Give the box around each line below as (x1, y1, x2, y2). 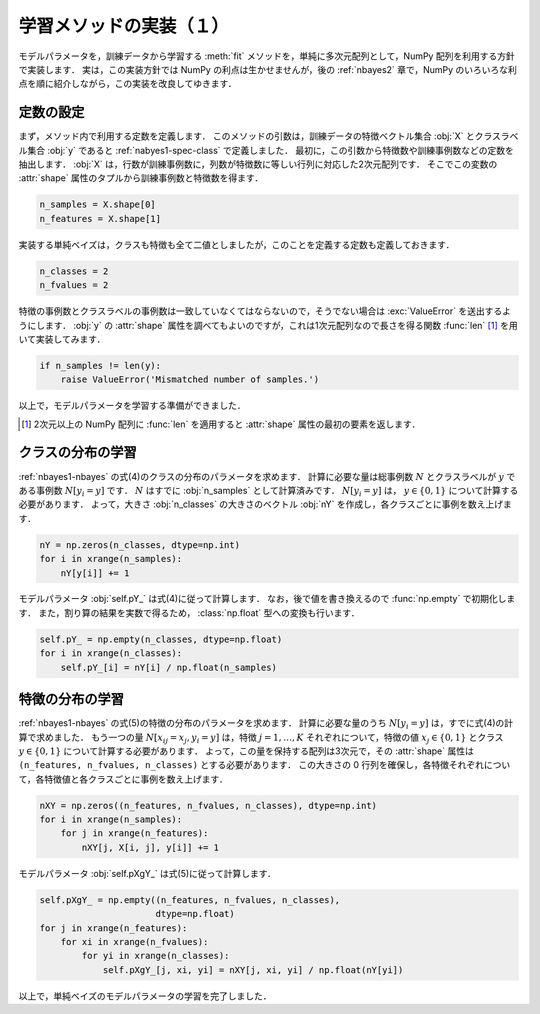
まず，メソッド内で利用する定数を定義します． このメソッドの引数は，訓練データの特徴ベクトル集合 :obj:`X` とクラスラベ (18, 130, 519, 142)
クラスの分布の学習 (18, 444, 137, 461)
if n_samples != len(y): (39, 360, 162, 371)
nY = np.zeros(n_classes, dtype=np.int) (39, 539, 240, 550)
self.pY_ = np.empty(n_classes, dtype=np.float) (39, 633, 283, 645)
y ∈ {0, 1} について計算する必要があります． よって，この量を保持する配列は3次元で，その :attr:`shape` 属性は (18, 745, 474, 757)
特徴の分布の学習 (18, 691, 124, 708)
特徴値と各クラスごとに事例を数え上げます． (44, 773, 229, 785)
